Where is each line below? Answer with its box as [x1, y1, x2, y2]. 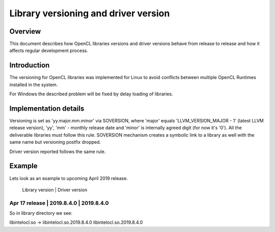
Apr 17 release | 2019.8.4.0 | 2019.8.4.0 [9, 199, 109, 207]
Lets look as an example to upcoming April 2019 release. [9, 175, 128, 181]
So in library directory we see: [9, 210, 73, 216]
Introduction [9, 61, 50, 70]
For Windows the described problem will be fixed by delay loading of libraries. [9, 91, 173, 97]
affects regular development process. [9, 47, 89, 54]
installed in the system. [9, 82, 58, 88]
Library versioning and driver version [9, 8, 170, 19]
